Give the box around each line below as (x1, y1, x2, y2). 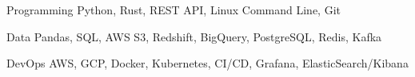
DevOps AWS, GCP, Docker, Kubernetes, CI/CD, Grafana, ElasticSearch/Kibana (6, 55, 409, 71)
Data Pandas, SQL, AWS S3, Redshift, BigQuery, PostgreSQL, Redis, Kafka (6, 28, 382, 44)
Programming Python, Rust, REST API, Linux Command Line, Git (6, 2, 341, 17)
